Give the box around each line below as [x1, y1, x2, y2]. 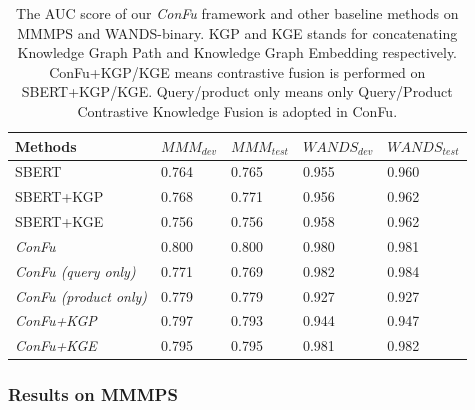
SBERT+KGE [15, 211, 104, 232]
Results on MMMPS [8, 382, 178, 407]
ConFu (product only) [15, 285, 148, 306]
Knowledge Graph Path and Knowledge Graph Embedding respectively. [17, 42, 458, 63]
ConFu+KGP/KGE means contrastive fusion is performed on [49, 61, 426, 82]
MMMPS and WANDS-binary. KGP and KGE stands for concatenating [17, 22, 458, 43]
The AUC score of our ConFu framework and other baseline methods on [16, 3, 459, 23]
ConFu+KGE [15, 335, 97, 356]
